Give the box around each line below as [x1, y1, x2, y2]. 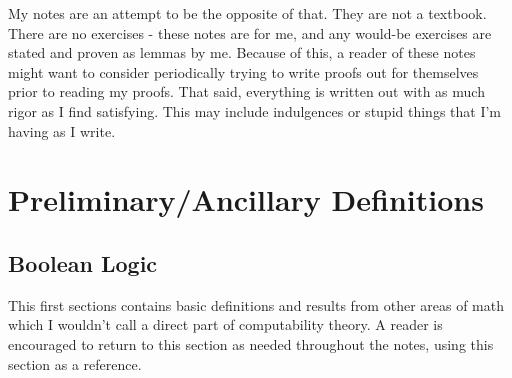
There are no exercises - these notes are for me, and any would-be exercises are [8, 22, 492, 43]
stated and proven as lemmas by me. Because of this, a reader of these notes [8, 42, 476, 63]
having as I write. [8, 120, 116, 141]
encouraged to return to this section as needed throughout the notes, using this [8, 333, 494, 354]
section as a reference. [8, 353, 142, 374]
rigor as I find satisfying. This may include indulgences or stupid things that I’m [8, 100, 502, 121]
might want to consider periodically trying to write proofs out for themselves [8, 61, 479, 82]
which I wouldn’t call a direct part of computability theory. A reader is [8, 314, 443, 335]
